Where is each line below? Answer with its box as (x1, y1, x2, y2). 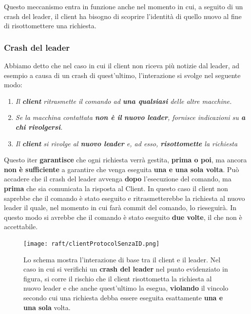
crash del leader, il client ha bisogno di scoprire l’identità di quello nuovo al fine (4, 11, 242, 21)
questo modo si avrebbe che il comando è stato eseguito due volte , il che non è (4, 212, 242, 222)
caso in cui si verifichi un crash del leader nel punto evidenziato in (23, 264, 228, 274)
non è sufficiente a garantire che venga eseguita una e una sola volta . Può (4, 164, 239, 174)
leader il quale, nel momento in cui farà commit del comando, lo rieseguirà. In (4, 202, 236, 213)
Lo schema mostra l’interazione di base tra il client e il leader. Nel (23, 254, 221, 264)
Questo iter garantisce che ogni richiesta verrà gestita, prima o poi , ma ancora (4, 155, 247, 165)
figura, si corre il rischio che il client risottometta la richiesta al (23, 273, 212, 283)
